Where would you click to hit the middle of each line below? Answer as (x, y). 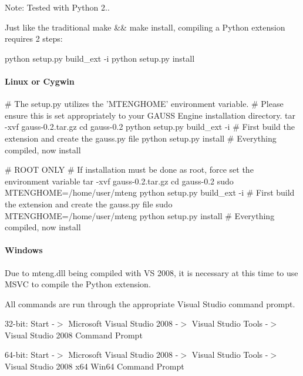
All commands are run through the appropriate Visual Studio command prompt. (150, 303)
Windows (24, 250)
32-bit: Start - (30, 323)
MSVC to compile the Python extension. (78, 284)
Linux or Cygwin (40, 81)
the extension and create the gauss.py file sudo (89, 204)
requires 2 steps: (34, 38)
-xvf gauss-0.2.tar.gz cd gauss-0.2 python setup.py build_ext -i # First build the (150, 127)
